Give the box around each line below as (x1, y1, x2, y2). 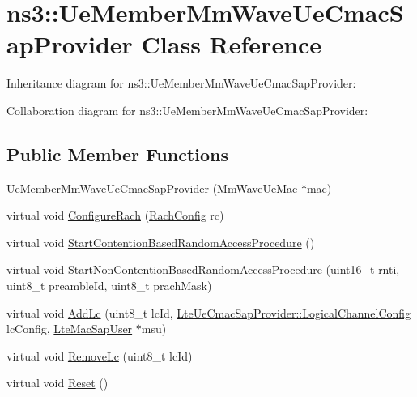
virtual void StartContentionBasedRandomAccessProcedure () (6, 233, 315, 250)
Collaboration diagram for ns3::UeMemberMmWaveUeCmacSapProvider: (6, 101, 368, 118)
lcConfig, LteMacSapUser (6, 320, 133, 337)
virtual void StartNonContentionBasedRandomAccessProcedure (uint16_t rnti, (6, 261, 400, 278)
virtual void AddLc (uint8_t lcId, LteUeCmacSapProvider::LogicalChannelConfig (6, 304, 411, 321)
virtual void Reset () (6, 374, 109, 391)
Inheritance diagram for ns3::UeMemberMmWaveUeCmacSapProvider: (6, 75, 356, 92)
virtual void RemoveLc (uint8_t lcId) (6, 347, 193, 364)
